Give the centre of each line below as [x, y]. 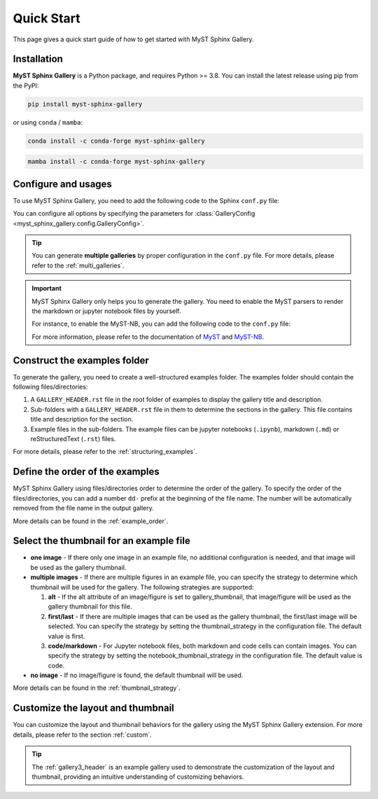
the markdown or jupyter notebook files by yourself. [106, 311]
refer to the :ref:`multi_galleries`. [78, 265]
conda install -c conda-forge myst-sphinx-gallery [117, 141]
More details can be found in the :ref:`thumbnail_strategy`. [97, 688]
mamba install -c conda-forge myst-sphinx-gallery [117, 162]
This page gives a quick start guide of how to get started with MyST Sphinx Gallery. [133, 39]
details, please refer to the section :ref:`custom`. [82, 735]
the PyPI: [26, 85]
